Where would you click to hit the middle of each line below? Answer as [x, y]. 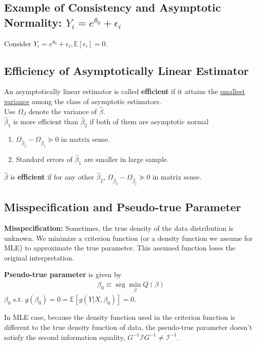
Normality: [33, 22]
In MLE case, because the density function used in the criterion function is [120, 317]
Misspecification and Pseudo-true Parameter [123, 207]
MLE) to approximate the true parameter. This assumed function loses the [120, 248]
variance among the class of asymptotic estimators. [83, 101]
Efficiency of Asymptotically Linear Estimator [126, 70]
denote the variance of [63, 111]
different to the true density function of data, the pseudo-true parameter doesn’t [128, 327]
